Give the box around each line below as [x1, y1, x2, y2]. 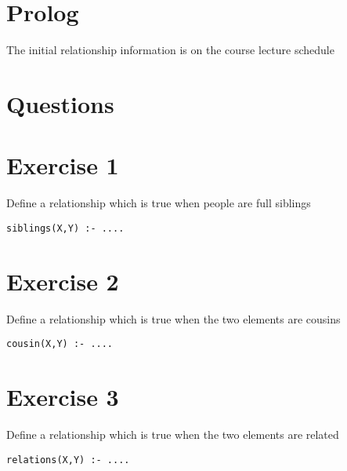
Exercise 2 [6, 265, 119, 297]
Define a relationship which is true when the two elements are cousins [6, 310, 341, 327]
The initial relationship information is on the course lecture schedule [6, 42, 334, 58]
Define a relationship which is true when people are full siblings [6, 195, 311, 211]
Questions [6, 87, 114, 119]
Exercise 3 [6, 381, 119, 413]
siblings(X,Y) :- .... [6, 222, 125, 234]
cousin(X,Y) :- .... [6, 338, 114, 350]
